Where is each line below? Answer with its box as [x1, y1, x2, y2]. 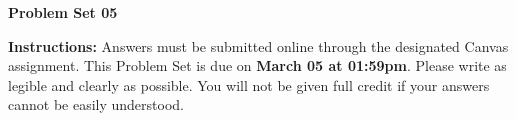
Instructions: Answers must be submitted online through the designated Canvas [8, 35, 509, 56]
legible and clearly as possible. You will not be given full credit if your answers [8, 74, 490, 95]
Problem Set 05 [8, 2, 118, 22]
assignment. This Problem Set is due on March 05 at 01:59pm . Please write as [8, 55, 507, 76]
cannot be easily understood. [8, 94, 184, 115]
